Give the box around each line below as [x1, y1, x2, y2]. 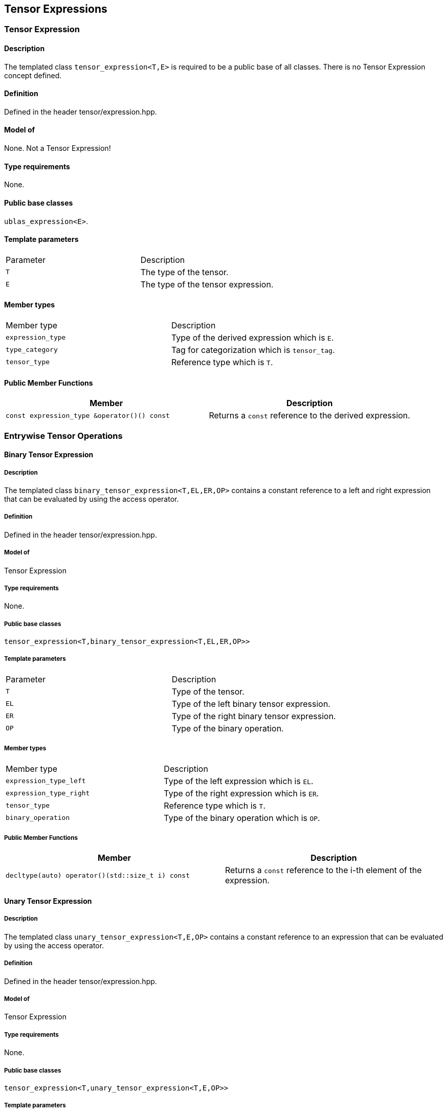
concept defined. [4, 71, 62, 80]
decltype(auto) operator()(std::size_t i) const [6, 871, 190, 879]
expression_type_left [6, 777, 86, 785]
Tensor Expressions [4, 3, 107, 15]
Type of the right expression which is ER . [164, 788, 319, 798]
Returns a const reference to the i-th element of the [225, 865, 422, 876]
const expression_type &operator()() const [6, 411, 170, 419]
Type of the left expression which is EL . [164, 775, 314, 786]
